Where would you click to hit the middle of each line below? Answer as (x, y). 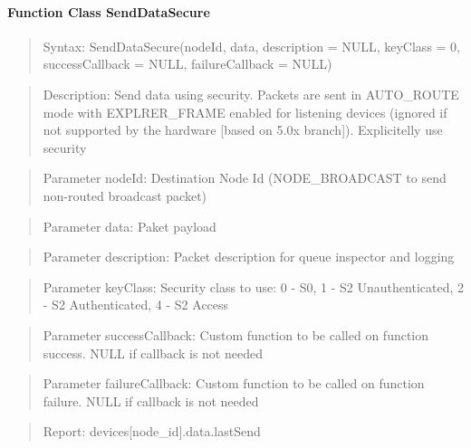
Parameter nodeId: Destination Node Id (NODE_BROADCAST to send (245, 178)
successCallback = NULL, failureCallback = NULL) (187, 64)
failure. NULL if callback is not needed (151, 400)
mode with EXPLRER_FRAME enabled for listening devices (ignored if (245, 112)
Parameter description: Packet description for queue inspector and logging (249, 257)
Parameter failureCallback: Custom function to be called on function (234, 383)
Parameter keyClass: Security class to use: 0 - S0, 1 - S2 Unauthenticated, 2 (253, 286)
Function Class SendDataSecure (109, 11)
